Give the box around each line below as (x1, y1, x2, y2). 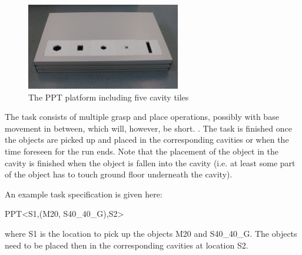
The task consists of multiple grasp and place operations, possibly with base (5, 110, 279, 123)
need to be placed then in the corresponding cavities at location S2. (5, 239, 248, 251)
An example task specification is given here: (5, 187, 162, 200)
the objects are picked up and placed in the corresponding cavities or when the (5, 133, 289, 146)
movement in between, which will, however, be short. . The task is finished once (5, 122, 292, 134)
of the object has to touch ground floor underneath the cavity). (5, 168, 233, 180)
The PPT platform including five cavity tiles (28, 90, 189, 103)
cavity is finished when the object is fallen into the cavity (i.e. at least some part (5, 156, 296, 169)
